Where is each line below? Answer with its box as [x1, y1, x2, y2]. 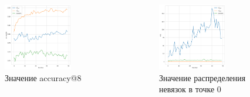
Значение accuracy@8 [5, 71, 82, 83]
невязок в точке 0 [159, 83, 221, 95]
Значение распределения [159, 71, 246, 83]
